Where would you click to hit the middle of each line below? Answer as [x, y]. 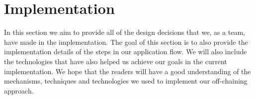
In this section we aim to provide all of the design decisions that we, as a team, [125, 32]
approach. [19, 90]
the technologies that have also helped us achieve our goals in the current [116, 61]
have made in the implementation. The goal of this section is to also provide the [126, 42]
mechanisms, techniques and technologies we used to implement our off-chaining [126, 81]
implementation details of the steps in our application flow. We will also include [126, 51]
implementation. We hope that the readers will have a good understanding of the [127, 71]
